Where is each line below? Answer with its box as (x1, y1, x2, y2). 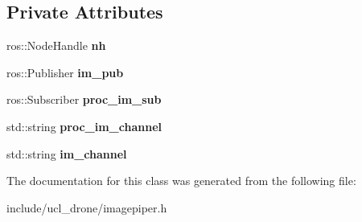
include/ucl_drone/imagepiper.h (6, 199, 167, 216)
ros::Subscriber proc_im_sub (6, 91, 162, 108)
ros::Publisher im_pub (6, 64, 124, 80)
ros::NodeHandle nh (6, 37, 106, 54)
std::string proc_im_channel (6, 117, 162, 134)
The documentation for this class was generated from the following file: (6, 172, 356, 189)
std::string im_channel (6, 145, 127, 162)
